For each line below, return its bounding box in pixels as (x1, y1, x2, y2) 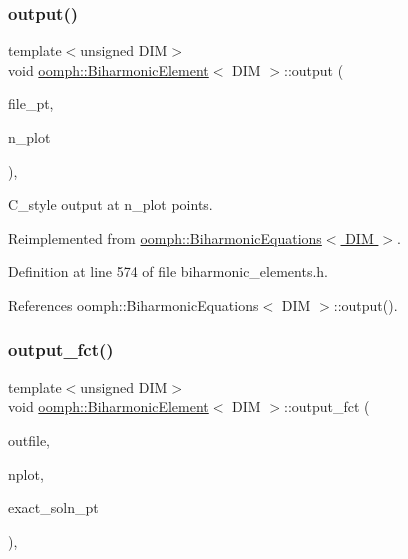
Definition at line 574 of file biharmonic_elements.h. (8, 261, 328, 282)
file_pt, (8, 93, 54, 114)
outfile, (8, 429, 51, 450)
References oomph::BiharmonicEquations (8, 294, 259, 315)
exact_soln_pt (8, 497, 99, 518)
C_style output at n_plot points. (8, 194, 213, 215)
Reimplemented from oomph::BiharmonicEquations (8, 227, 322, 248)
